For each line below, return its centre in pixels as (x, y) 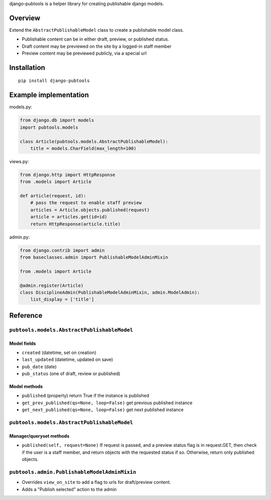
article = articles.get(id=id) (69, 217)
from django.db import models (57, 120)
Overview (25, 18)
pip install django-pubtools (54, 81)
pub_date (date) (39, 366)
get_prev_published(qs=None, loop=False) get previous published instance (107, 403)
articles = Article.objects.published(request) (90, 210)
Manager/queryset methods (39, 436)
